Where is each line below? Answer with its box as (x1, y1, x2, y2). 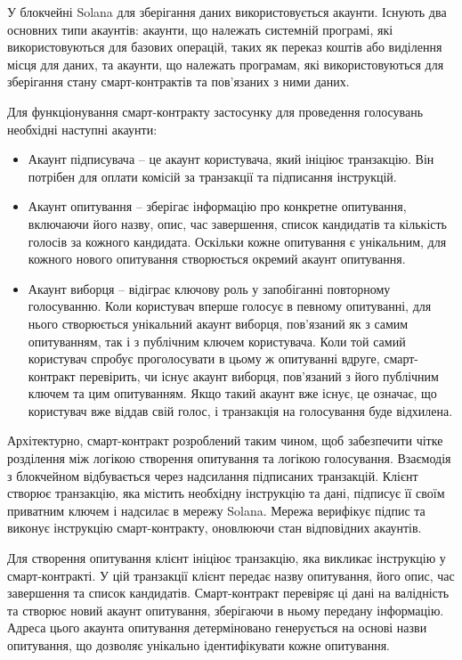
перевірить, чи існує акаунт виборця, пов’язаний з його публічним (79, 366, 439, 385)
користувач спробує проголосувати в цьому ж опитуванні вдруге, (28, 349, 380, 368)
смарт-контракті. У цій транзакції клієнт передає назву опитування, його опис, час (7, 566, 455, 584)
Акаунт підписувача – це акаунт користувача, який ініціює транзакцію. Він (28, 150, 434, 168)
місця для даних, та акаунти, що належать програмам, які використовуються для (7, 54, 444, 73)
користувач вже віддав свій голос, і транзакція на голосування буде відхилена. (28, 401, 453, 420)
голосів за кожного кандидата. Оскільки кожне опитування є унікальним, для (28, 232, 447, 250)
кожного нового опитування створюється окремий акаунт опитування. (28, 249, 406, 268)
